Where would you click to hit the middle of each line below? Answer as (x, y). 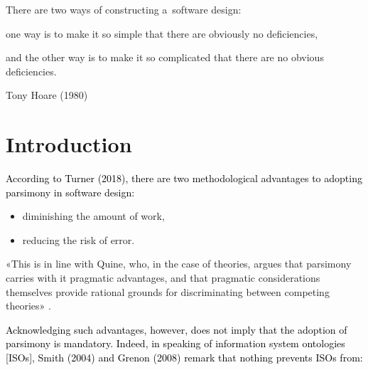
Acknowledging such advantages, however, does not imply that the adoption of (177, 329)
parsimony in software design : (70, 192)
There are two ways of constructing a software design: (124, 9)
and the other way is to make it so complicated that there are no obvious (165, 57)
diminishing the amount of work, (93, 216)
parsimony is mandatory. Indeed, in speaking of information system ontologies (175, 343)
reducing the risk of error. (79, 239)
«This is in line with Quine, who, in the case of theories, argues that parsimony (179, 264)
